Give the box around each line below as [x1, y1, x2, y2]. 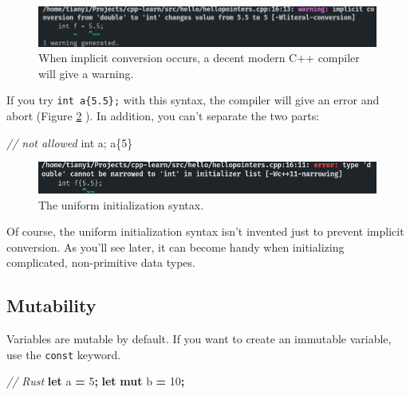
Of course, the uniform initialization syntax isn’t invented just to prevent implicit [6, 223, 404, 240]
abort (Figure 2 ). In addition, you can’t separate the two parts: [6, 108, 320, 124]
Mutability [6, 293, 97, 318]
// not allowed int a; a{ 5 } [6, 134, 133, 151]
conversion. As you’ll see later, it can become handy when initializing [6, 238, 345, 255]
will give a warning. [38, 65, 134, 81]
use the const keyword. [6, 346, 121, 362]
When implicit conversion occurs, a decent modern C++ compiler [38, 49, 360, 66]
